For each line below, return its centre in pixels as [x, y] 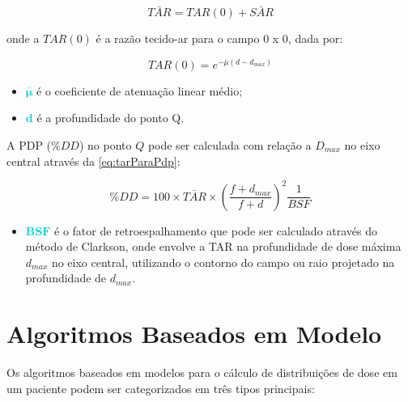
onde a [23, 38]
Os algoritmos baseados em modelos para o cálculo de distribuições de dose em [202, 372]
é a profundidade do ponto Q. [110, 118]
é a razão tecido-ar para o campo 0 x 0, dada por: [219, 38]
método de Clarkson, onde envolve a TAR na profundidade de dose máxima [213, 246]
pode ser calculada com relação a [229, 145]
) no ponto [105, 145]
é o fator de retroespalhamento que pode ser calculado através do [216, 230]
